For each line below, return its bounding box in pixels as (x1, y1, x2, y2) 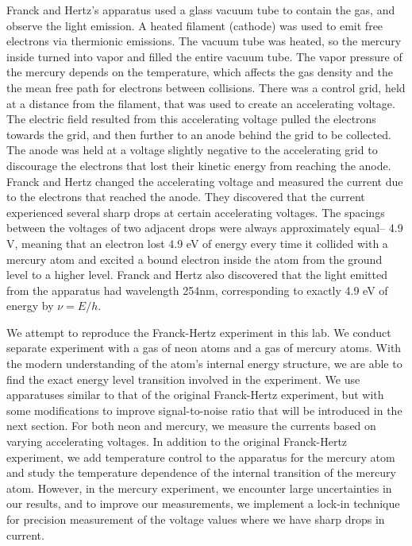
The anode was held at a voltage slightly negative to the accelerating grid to (6, 141, 378, 158)
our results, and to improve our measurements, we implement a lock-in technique (6, 495, 400, 512)
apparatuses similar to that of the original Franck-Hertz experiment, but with (6, 386, 384, 403)
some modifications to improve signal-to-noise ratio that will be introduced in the (6, 401, 402, 418)
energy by (6, 297, 54, 314)
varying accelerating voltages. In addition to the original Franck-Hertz (6, 433, 348, 450)
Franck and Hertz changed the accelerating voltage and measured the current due (6, 172, 403, 189)
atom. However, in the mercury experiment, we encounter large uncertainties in (6, 479, 392, 496)
